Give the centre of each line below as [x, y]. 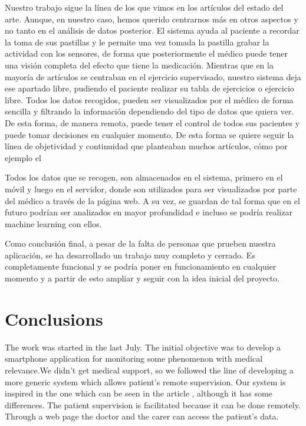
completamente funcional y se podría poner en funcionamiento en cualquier [141, 266]
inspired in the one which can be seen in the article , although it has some [139, 393]
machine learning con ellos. [53, 223]
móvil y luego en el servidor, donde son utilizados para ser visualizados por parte [151, 189]
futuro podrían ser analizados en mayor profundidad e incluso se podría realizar [149, 212]
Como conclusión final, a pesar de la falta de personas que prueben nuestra [140, 243]
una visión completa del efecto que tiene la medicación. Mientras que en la [139, 65]
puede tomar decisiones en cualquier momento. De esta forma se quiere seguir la [149, 134]
